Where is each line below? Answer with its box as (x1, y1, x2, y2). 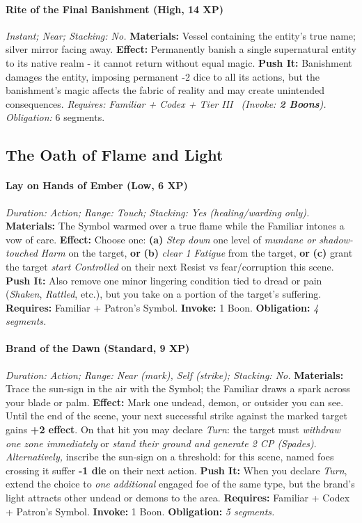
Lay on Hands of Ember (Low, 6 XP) (6, 178, 188, 193)
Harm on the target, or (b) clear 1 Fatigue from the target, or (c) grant (40, 246, 353, 260)
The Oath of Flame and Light (6, 144, 223, 166)
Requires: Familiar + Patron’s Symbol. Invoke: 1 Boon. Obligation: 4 (6, 300, 319, 314)
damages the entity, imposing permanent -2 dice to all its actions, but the (6, 69, 320, 83)
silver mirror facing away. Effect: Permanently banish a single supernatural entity (6, 42, 356, 56)
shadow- (319, 232, 353, 246)
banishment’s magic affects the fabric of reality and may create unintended (6, 83, 325, 97)
